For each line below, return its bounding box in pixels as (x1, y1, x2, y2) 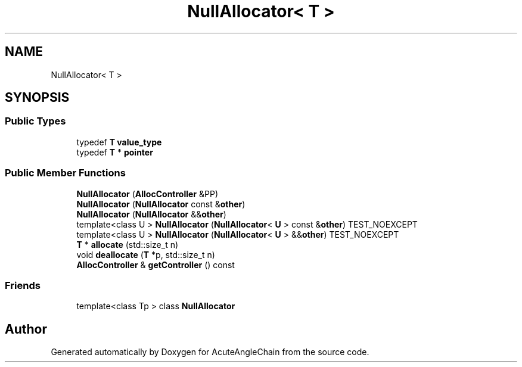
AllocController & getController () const (76, 259, 235, 270)
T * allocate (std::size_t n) (76, 239, 179, 250)
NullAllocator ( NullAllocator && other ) (76, 209, 226, 219)
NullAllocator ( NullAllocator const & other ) (76, 198, 246, 209)
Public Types (5, 115, 66, 127)
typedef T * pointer (76, 147, 153, 157)
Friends (5, 279, 41, 291)
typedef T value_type (76, 136, 162, 147)
